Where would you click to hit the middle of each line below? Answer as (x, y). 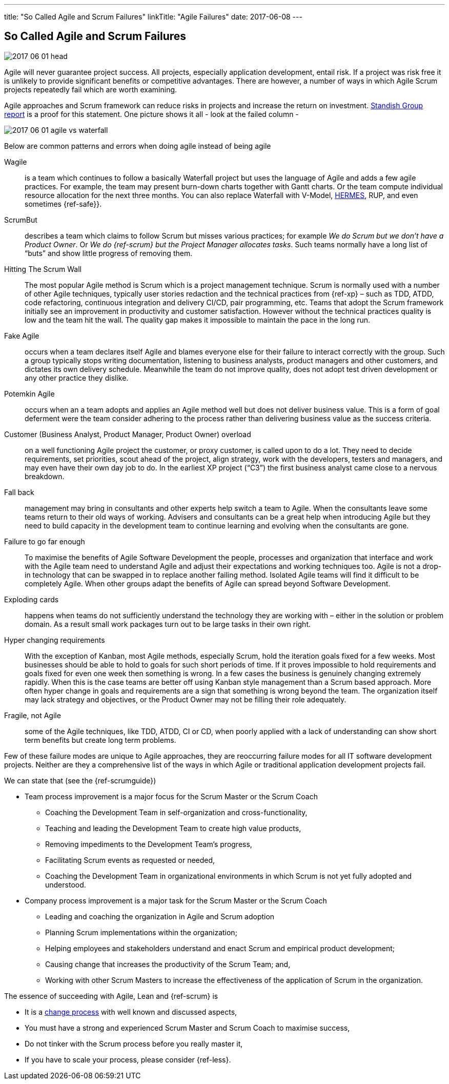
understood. (66, 884)
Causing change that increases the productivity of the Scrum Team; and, (168, 964)
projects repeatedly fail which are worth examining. (91, 89)
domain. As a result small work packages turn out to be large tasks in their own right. (168, 624)
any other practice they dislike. (77, 378)
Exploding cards (32, 599)
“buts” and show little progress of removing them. (109, 253)
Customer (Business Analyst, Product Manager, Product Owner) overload (128, 434)
